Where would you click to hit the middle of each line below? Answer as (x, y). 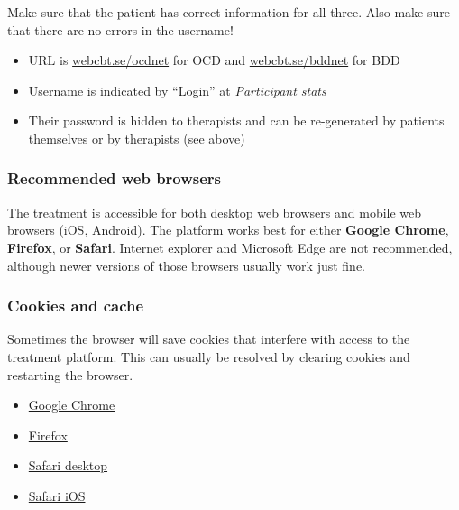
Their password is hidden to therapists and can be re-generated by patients (236, 121)
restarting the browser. (70, 374)
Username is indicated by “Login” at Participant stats (177, 90)
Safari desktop (68, 465)
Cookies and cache (76, 306)
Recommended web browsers (115, 178)
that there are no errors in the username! (120, 29)
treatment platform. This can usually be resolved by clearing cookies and (209, 356)
